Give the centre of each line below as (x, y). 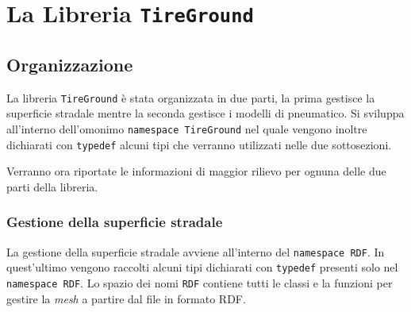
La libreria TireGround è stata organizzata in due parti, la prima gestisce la (191, 97)
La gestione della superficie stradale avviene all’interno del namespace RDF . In (196, 251)
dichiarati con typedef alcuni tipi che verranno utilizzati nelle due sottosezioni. (199, 144)
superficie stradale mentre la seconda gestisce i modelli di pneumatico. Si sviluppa (205, 113)
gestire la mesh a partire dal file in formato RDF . (126, 298)
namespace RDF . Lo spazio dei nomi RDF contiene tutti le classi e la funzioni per (200, 282)
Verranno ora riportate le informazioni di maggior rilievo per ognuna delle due (196, 171)
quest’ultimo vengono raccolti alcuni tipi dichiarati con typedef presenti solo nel (202, 267)
